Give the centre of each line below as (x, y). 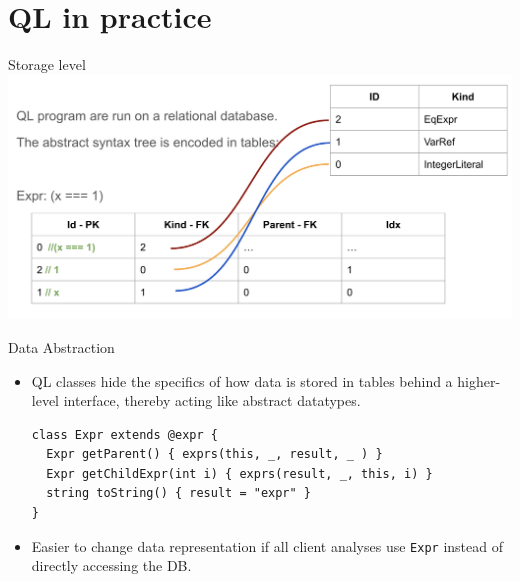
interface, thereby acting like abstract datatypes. (212, 400)
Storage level (47, 64)
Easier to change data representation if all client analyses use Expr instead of (267, 545)
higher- (479, 380)
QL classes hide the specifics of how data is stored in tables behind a (242, 380)
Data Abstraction (61, 346)
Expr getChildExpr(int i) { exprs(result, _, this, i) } (239, 473)
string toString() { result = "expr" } (178, 493)
